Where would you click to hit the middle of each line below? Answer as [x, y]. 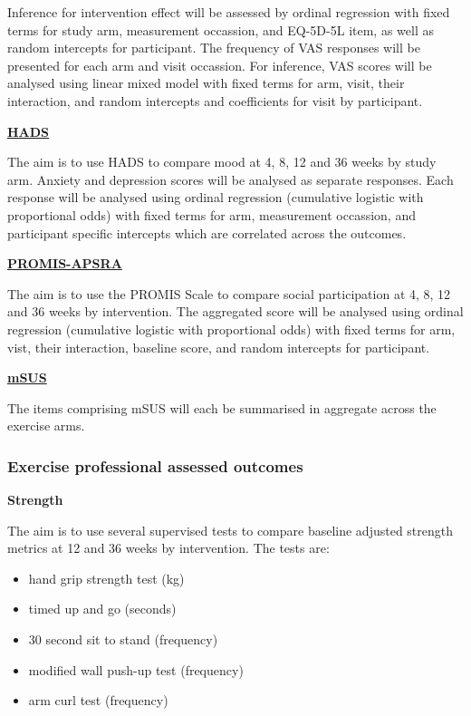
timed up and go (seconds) [102, 609]
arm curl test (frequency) [98, 700]
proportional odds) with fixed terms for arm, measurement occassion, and [211, 214]
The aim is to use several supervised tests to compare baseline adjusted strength [231, 530]
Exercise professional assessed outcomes [155, 465]
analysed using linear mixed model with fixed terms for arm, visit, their [206, 83]
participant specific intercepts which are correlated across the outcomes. [207, 232]
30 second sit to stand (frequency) [123, 639]
